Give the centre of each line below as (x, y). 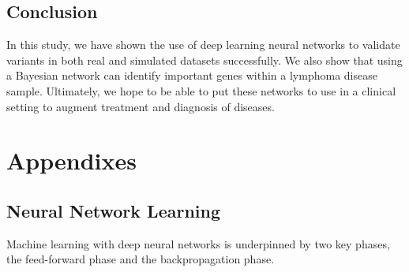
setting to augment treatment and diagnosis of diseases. (141, 106)
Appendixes (71, 160)
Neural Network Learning (114, 210)
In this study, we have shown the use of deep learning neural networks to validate (203, 45)
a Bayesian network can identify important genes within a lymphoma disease (192, 75)
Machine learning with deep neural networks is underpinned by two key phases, (198, 243)
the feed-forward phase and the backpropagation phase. (141, 259)
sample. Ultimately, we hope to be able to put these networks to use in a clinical (201, 90)
